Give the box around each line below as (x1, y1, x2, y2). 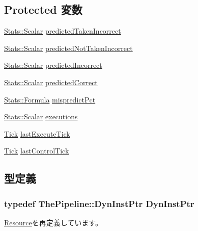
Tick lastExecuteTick (4, 128, 70, 139)
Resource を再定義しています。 (4, 217, 102, 227)
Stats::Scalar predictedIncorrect (4, 60, 102, 70)
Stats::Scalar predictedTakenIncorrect (4, 25, 121, 36)
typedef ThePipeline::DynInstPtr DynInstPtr (4, 197, 194, 210)
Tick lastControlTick (4, 145, 69, 156)
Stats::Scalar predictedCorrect (4, 76, 98, 87)
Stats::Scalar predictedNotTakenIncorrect (4, 42, 133, 53)
